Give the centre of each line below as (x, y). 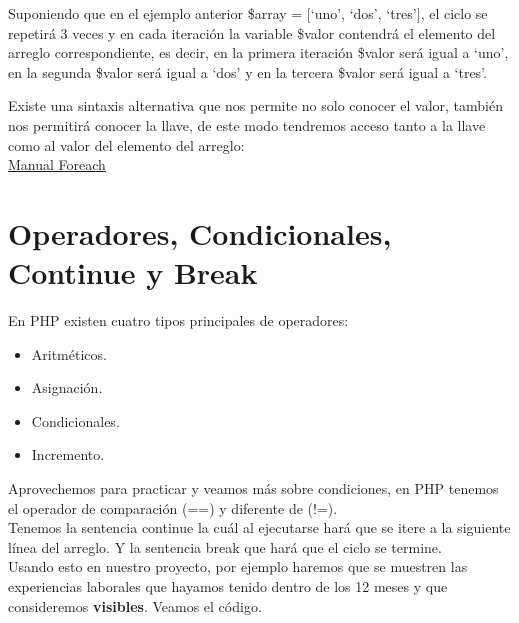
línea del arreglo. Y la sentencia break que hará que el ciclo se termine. (225, 546)
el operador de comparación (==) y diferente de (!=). (173, 507)
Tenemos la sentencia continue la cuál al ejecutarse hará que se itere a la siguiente (259, 527)
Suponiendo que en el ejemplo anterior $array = (155, 13)
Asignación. (67, 387)
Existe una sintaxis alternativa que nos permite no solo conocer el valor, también (255, 105)
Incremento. (68, 454)
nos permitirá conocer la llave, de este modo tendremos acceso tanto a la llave (247, 124)
